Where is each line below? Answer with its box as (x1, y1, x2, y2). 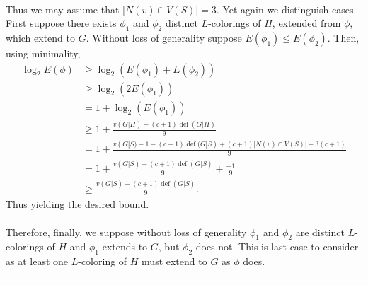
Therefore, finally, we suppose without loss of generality (6, 224, 247, 239)
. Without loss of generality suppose (86, 30, 242, 45)
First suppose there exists (6, 16, 117, 30)
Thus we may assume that (6, 1, 120, 16)
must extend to (142, 254, 207, 269)
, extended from (272, 16, 341, 30)
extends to (102, 239, 148, 254)
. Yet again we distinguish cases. (216, 1, 357, 16)
